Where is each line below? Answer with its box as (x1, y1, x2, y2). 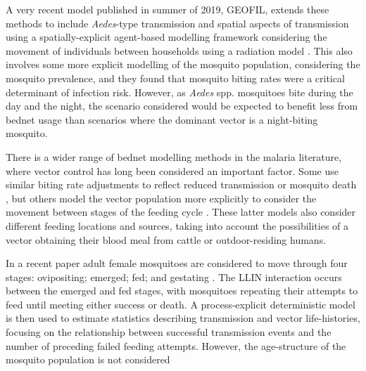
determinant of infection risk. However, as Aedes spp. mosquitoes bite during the (6, 84, 353, 99)
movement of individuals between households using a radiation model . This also (6, 43, 353, 58)
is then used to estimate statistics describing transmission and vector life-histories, (6, 311, 360, 325)
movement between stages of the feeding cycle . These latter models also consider (6, 204, 356, 219)
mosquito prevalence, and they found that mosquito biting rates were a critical (6, 70, 345, 85)
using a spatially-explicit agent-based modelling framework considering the (6, 30, 327, 44)
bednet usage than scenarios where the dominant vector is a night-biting (6, 112, 318, 126)
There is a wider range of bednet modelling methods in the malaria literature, (6, 149, 342, 164)
